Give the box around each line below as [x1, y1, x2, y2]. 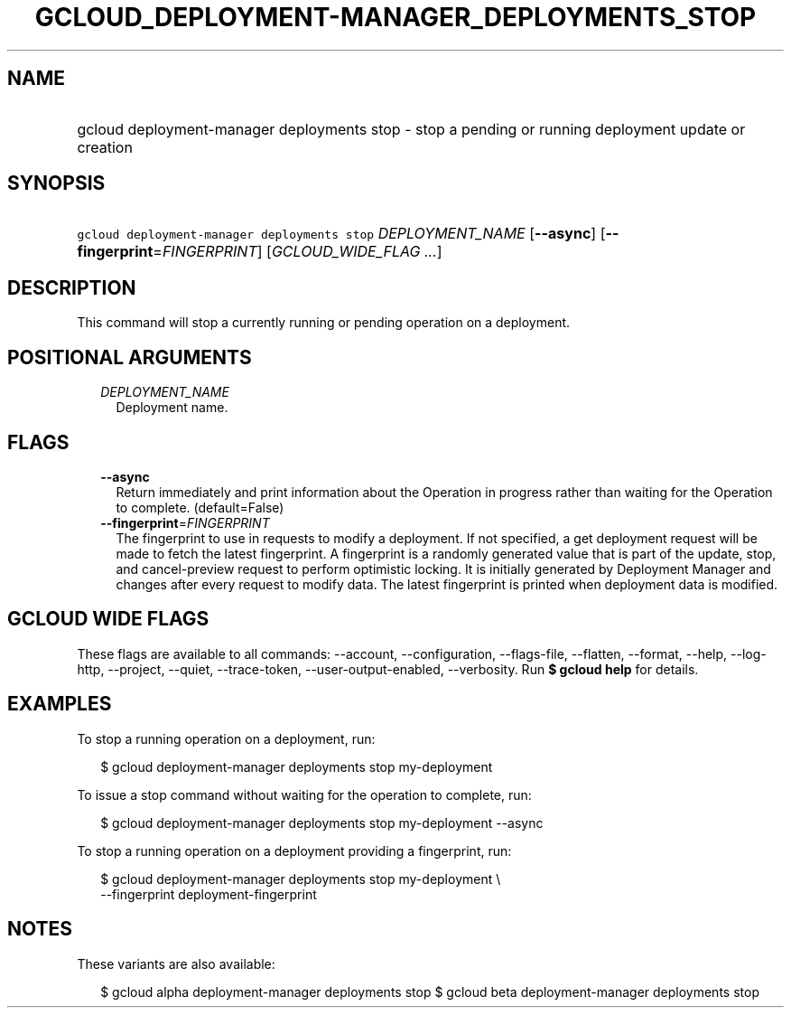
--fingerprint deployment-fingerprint [100, 886, 317, 902]
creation [77, 137, 133, 156]
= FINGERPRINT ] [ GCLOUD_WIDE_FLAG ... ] [153, 242, 442, 261]
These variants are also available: [77, 955, 275, 972]
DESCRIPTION [7, 276, 136, 299]
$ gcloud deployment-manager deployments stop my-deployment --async [100, 814, 544, 831]
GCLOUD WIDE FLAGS [7, 607, 209, 631]
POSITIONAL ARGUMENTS [7, 345, 252, 369]
